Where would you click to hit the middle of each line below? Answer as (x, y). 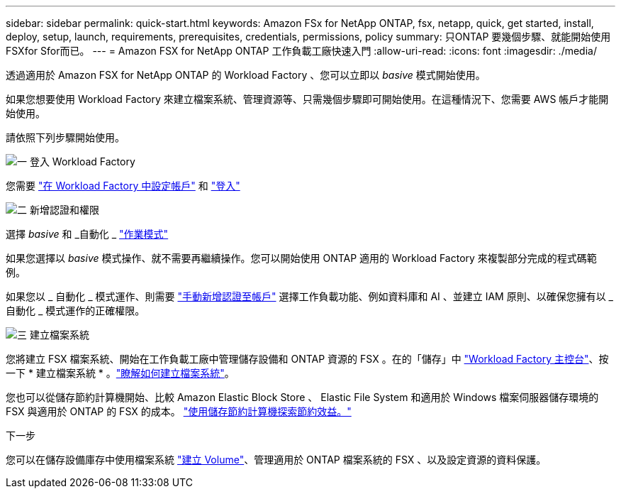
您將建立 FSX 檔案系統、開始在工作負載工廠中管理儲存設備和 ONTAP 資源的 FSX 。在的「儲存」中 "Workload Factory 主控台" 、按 (307, 359)
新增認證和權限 (64, 210)
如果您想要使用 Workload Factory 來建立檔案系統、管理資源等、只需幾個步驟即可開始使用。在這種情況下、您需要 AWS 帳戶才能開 (307, 99)
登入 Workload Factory (82, 161)
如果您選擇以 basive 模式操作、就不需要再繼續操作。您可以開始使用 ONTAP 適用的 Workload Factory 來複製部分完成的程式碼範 (301, 258)
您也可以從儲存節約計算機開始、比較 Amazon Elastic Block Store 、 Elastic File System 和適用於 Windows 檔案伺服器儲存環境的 (302, 397)
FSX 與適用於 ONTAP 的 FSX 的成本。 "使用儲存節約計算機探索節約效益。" (179, 411)
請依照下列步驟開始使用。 (65, 137)
